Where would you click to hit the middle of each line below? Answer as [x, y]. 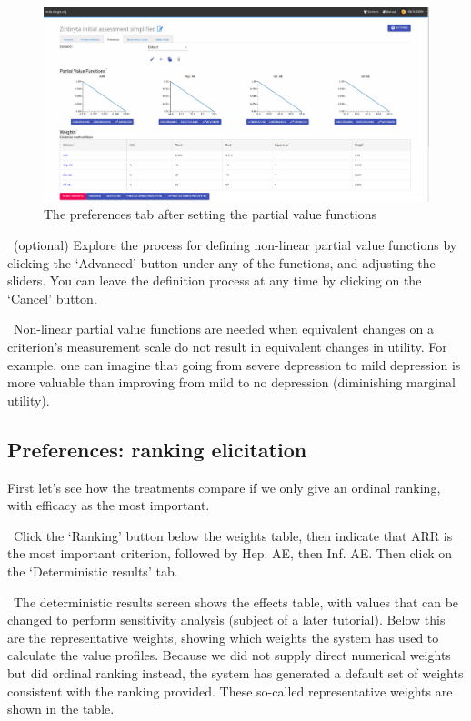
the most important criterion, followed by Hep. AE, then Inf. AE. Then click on [230, 553]
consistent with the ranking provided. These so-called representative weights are [230, 691]
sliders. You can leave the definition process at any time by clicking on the [215, 280]
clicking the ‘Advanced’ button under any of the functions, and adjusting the [221, 262]
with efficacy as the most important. [109, 505]
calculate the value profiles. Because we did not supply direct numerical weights [229, 655]
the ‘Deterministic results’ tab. [93, 571]
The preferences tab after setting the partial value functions [210, 214]
